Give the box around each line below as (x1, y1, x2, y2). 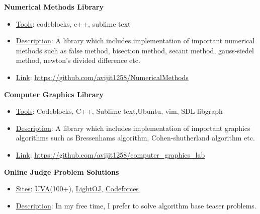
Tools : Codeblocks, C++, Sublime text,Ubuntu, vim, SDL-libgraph (16, 106, 223, 116)
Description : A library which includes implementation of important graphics (16, 122, 250, 133)
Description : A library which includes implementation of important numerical (16, 35, 255, 46)
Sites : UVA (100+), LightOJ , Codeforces (16, 183, 139, 194)
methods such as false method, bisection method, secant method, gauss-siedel (16, 45, 254, 55)
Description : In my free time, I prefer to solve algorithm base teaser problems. (16, 200, 256, 210)
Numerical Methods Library (4, 2, 104, 12)
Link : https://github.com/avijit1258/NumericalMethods (16, 72, 189, 82)
